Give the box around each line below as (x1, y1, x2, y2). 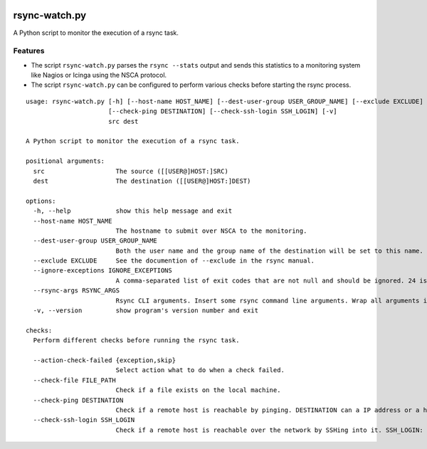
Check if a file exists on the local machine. (115, 386, 281, 394)
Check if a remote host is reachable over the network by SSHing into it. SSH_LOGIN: (115, 426, 423, 434)
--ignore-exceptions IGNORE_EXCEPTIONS (33, 267, 172, 275)
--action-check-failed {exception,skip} (33, 356, 176, 364)
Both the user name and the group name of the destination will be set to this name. (115, 246, 423, 255)
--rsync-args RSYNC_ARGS (33, 287, 120, 295)
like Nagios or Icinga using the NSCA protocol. (31, 71, 167, 80)
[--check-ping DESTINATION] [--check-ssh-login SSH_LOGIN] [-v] (107, 107, 337, 115)
